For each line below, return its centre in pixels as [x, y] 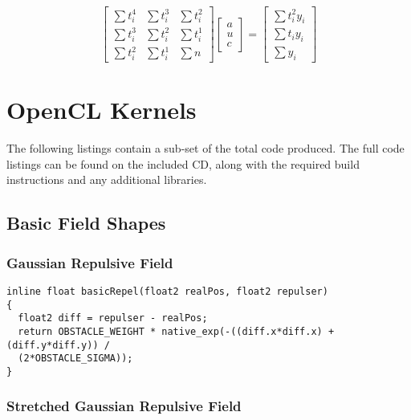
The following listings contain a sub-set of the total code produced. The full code [205, 148]
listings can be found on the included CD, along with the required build [183, 163]
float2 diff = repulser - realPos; [113, 318]
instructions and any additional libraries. [107, 179]
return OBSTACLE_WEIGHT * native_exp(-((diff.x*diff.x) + [176, 331]
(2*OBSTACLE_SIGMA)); [75, 359]
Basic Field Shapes [86, 223]
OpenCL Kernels [102, 110]
